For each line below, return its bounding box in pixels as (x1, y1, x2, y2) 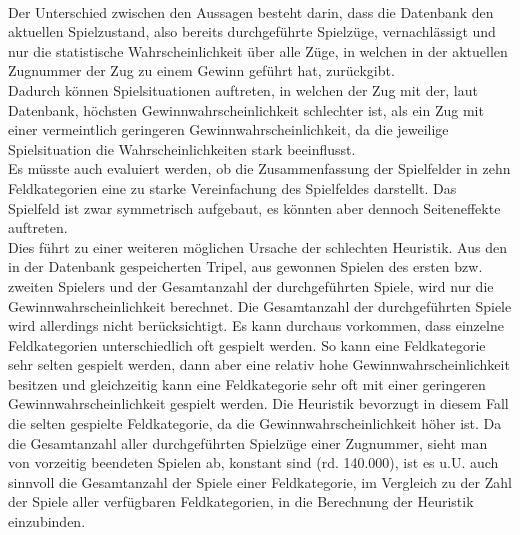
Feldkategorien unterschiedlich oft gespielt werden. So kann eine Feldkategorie (8, 334, 486, 355)
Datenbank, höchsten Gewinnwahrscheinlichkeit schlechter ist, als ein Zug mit (8, 99, 484, 120)
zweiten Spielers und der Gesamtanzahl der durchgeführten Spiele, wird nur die (8, 275, 494, 296)
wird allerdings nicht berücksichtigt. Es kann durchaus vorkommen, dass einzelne (8, 315, 504, 336)
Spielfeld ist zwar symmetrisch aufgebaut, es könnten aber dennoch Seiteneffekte (8, 197, 501, 218)
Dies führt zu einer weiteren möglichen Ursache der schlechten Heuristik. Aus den (8, 236, 507, 257)
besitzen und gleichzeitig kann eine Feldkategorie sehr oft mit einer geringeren (8, 373, 486, 394)
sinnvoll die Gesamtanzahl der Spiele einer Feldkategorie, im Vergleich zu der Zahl (8, 471, 512, 492)
